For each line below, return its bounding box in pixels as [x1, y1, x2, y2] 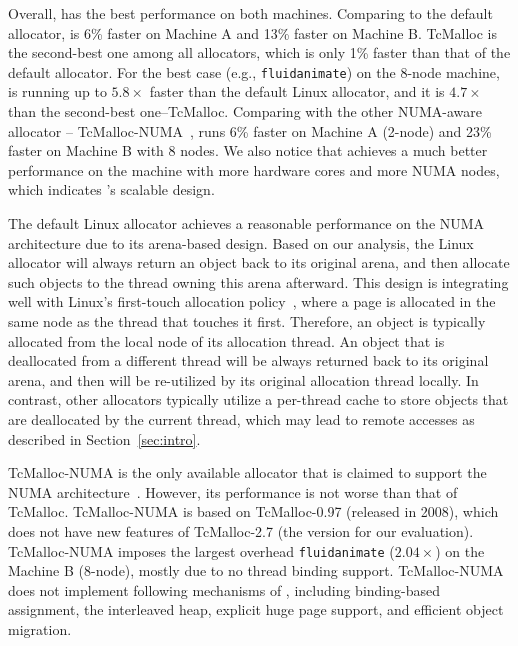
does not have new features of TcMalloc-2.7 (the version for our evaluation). [8, 520, 474, 541]
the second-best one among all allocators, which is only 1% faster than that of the [8, 42, 511, 63]
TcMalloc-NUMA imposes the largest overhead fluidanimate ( [8, 540, 395, 561]
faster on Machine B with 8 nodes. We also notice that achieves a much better [8, 140, 488, 161]
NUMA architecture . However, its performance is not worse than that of [8, 481, 458, 502]
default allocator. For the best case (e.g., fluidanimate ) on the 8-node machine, [8, 61, 500, 82]
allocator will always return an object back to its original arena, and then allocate [8, 252, 510, 273]
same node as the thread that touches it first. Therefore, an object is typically [8, 310, 486, 331]
